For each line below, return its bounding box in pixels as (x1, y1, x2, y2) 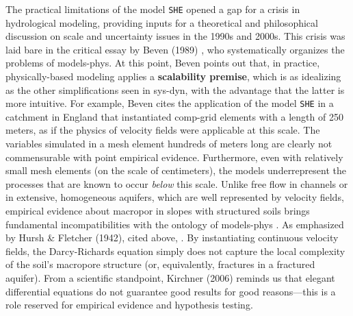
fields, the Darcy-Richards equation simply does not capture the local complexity (5, 243, 345, 258)
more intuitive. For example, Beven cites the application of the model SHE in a (5, 96, 334, 110)
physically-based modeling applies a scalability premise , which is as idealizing (5, 69, 341, 84)
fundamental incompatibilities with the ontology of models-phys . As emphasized (5, 217, 344, 231)
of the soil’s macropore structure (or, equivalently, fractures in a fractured (5, 257, 315, 271)
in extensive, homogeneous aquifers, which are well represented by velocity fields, (5, 190, 344, 204)
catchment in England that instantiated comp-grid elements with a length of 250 (5, 109, 343, 123)
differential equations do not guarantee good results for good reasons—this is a (5, 284, 336, 298)
